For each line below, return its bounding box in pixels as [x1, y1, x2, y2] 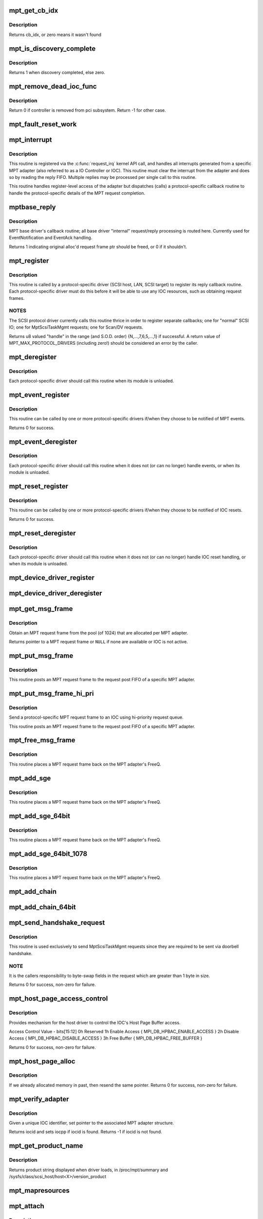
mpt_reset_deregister [9, 529, 76, 537]
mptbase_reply [9, 203, 56, 211]
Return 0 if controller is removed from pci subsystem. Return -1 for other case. [9, 107, 166, 113]
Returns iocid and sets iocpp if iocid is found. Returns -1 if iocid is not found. [9, 1129, 162, 1135]
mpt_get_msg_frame [9, 605, 73, 613]
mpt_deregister [9, 353, 57, 361]
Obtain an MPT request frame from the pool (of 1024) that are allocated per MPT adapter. [9, 629, 188, 636]
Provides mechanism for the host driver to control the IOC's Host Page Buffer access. [9, 1020, 181, 1025]
